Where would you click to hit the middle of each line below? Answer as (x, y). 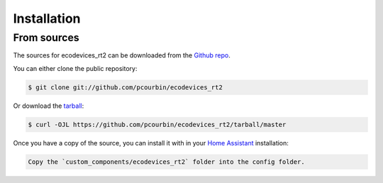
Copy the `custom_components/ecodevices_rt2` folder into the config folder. (166, 162)
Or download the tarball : (49, 106)
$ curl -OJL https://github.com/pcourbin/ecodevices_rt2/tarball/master (157, 124)
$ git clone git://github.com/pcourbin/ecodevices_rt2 (125, 87)
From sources (46, 38)
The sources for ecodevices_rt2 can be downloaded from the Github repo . (122, 55)
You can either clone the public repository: (75, 68)
